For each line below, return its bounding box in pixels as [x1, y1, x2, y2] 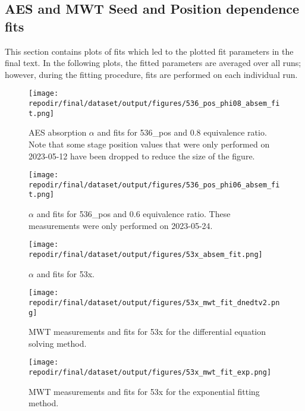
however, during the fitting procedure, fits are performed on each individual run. [5, 68, 298, 80]
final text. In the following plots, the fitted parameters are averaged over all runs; [5, 57, 301, 69]
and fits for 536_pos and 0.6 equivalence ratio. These [36, 208, 231, 220]
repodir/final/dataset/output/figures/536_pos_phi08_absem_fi [29, 99, 280, 108]
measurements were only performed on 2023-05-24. [29, 219, 213, 231]
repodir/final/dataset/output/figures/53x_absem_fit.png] [29, 250, 263, 259]
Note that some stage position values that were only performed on [29, 137, 270, 150]
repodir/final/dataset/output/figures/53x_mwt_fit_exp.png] [29, 368, 272, 377]
